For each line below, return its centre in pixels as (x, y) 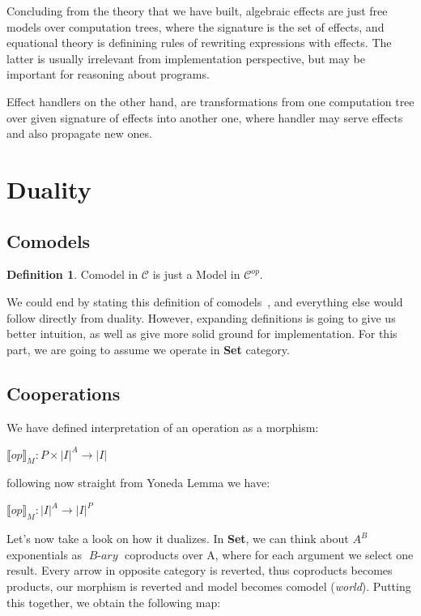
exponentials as (45, 554)
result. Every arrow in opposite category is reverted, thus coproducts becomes (200, 570)
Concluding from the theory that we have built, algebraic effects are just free (197, 11)
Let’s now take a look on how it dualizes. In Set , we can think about (178, 539)
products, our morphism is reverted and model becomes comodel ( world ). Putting (209, 586)
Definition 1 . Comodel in (72, 274)
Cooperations (64, 393)
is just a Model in (196, 274)
